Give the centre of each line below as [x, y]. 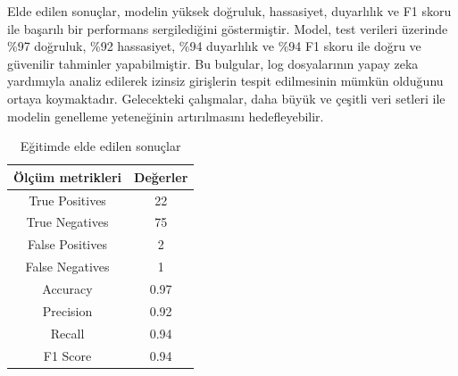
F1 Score [67, 355]
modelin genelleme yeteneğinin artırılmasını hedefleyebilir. [166, 116]
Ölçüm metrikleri [68, 176]
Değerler [161, 176]
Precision [67, 310]
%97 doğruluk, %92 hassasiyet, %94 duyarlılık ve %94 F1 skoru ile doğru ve [214, 46]
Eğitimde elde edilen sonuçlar [100, 146]
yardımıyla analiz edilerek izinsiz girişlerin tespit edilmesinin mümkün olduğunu [225, 81]
